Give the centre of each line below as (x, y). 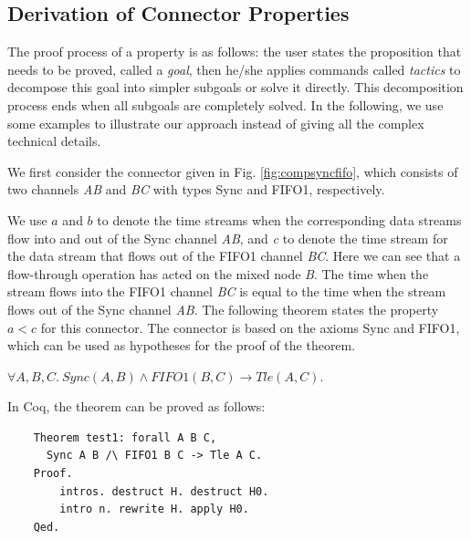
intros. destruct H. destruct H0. (164, 491)
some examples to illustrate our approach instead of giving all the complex (216, 123)
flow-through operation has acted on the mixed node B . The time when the (218, 273)
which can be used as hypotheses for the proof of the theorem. (182, 345)
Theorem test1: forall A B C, (125, 437)
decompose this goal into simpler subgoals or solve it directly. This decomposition (235, 87)
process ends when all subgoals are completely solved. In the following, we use (225, 104)
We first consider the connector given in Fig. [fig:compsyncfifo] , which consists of (233, 171)
